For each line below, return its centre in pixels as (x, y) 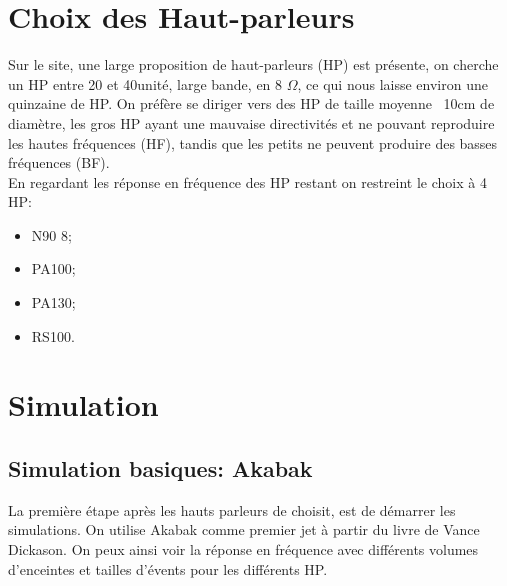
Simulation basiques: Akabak (160, 468)
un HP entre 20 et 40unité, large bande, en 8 (145, 83)
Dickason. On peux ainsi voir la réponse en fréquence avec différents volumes (243, 549)
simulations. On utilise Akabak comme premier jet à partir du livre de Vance (244, 529)
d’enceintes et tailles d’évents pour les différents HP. (168, 568)
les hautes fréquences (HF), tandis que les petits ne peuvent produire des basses (253, 142)
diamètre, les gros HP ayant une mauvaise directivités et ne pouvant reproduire (251, 122)
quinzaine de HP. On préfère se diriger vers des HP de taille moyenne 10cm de (251, 103)
